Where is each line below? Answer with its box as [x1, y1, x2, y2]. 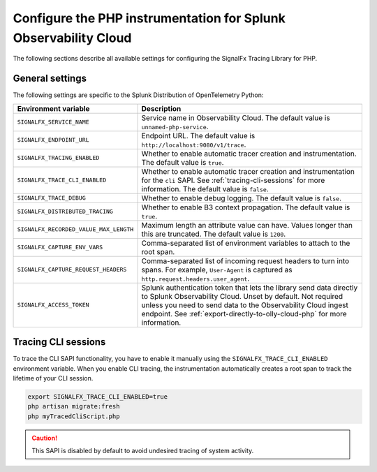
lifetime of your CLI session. [13, 374, 94, 382]
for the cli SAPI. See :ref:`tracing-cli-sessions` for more [141, 175, 325, 185]
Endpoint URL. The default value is [141, 131, 256, 140]
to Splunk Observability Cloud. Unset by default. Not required [141, 291, 343, 301]
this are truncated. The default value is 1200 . [141, 229, 286, 239]
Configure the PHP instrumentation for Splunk [13, 10, 286, 26]
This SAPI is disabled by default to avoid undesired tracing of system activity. [31, 447, 254, 455]
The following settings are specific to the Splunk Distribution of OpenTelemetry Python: [13, 91, 264, 99]
